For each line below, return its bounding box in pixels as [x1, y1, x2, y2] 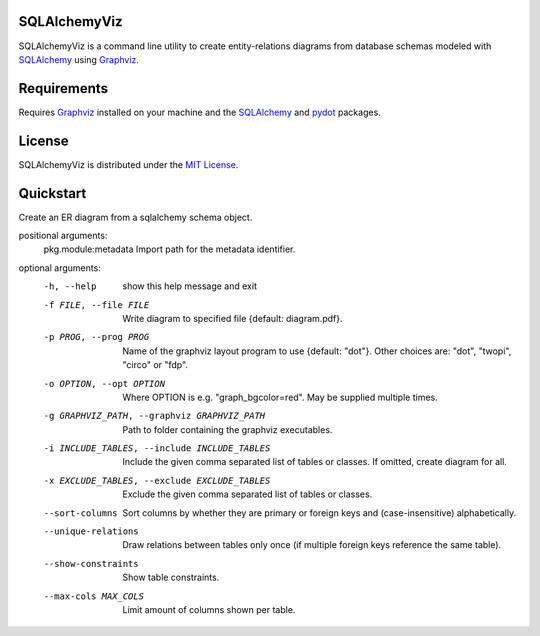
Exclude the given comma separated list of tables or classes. [122, 488, 373, 500]
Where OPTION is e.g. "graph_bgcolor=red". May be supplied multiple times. [122, 391, 439, 403]
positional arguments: [18, 230, 108, 242]
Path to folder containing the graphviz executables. [122, 423, 333, 435]
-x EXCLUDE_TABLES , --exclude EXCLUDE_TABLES [43, 475, 271, 486]
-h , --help [43, 281, 97, 292]
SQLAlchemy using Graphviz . [18, 53, 140, 65]
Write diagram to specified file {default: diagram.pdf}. [122, 312, 343, 324]
